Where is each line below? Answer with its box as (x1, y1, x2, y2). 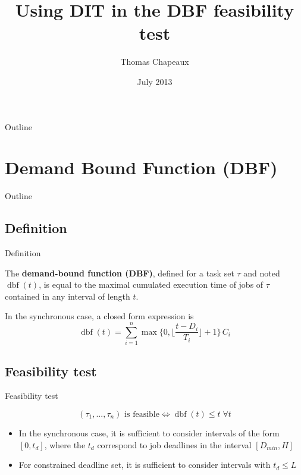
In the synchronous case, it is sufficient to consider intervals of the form (18, 426, 280, 439)
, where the (44, 438, 86, 451)
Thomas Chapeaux (120, 55, 189, 68)
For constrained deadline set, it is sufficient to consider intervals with (18, 458, 271, 471)
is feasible (124, 410, 159, 419)
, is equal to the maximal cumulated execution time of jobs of (39, 278, 264, 291)
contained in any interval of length (5, 290, 130, 302)
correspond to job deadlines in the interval (97, 438, 252, 451)
